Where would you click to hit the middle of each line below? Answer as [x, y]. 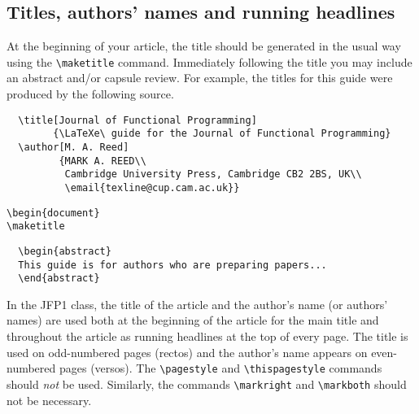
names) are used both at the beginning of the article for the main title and [193, 320]
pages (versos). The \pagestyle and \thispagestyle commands [220, 368]
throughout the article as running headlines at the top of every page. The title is [207, 336]
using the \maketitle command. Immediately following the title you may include [209, 61]
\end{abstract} [59, 279]
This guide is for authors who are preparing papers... [172, 265]
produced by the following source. [90, 94]
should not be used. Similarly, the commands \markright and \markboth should [207, 383]
